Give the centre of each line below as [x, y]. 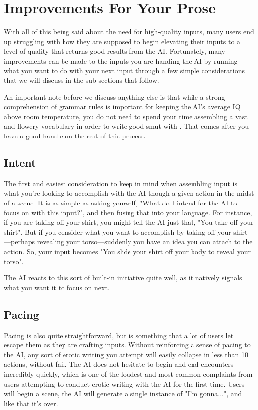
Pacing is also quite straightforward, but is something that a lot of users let [119, 335]
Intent [20, 163]
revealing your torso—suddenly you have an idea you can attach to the [145, 241]
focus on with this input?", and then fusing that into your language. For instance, [128, 212]
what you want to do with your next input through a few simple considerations [124, 70]
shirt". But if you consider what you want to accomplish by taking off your [118, 232]
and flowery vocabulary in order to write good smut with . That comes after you [127, 126]
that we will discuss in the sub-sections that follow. [82, 80]
